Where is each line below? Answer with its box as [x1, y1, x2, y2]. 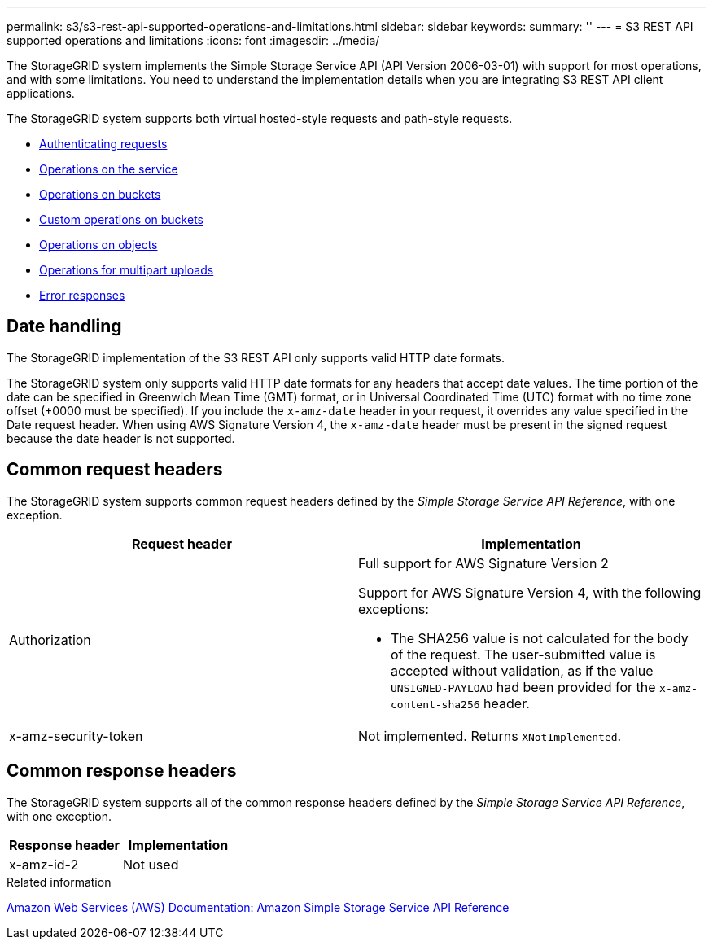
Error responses [39, 288, 125, 302]
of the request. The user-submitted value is [391, 646, 656, 663]
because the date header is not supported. [7, 431, 235, 445]
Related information [7, 874, 112, 889]
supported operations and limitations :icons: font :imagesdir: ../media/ [7, 33, 380, 47]
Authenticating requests [39, 137, 168, 151]
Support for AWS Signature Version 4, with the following [358, 584, 702, 601]
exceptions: [358, 600, 429, 617]
